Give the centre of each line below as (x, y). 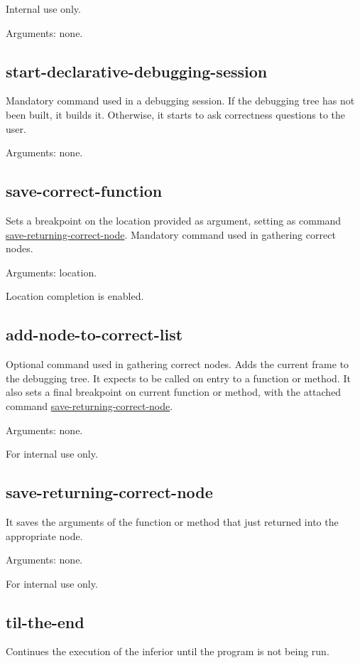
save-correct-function (84, 191)
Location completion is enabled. (75, 296)
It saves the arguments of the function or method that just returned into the (172, 521)
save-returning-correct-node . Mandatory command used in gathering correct (171, 234)
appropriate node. (44, 535)
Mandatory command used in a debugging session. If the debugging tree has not (180, 101)
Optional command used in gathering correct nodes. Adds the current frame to (178, 364)
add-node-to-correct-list (94, 334)
